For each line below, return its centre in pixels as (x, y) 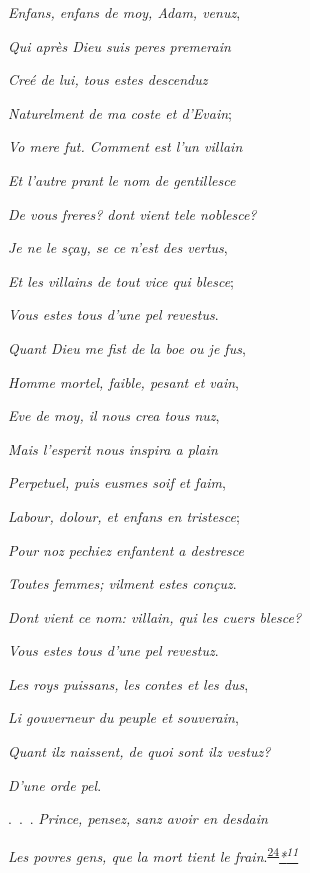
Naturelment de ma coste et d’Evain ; (120, 112)
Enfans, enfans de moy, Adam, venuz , (124, 12)
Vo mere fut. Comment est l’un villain (125, 146)
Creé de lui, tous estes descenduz (108, 79)
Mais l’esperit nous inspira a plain (113, 448)
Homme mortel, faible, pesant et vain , (123, 381)
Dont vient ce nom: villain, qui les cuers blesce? (155, 616)
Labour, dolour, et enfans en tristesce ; (124, 515)
